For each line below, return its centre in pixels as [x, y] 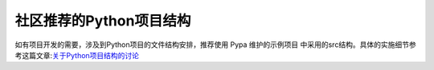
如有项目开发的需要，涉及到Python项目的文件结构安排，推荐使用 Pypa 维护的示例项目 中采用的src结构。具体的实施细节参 [216, 45]
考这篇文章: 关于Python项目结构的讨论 [77, 55]
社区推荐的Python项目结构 [103, 21]
